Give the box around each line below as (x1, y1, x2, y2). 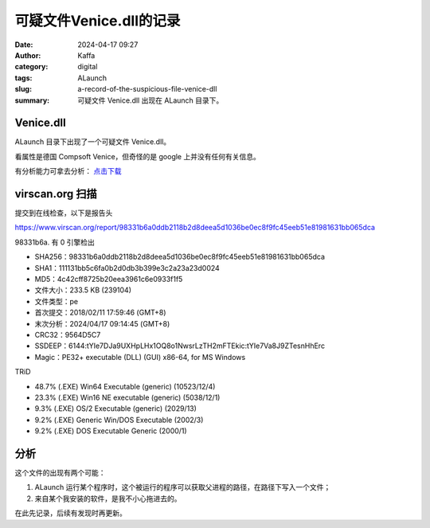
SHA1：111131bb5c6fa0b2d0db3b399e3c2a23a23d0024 (34, 263, 221, 272)
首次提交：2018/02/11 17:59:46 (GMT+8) (34, 307, 166, 318)
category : (14, 62, 49, 72)
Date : (14, 40, 33, 49)
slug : (14, 84, 32, 94)
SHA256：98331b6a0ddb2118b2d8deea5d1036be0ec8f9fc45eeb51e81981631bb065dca (34, 252, 326, 262)
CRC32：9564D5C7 (34, 330, 101, 339)
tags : (14, 72, 33, 83)
